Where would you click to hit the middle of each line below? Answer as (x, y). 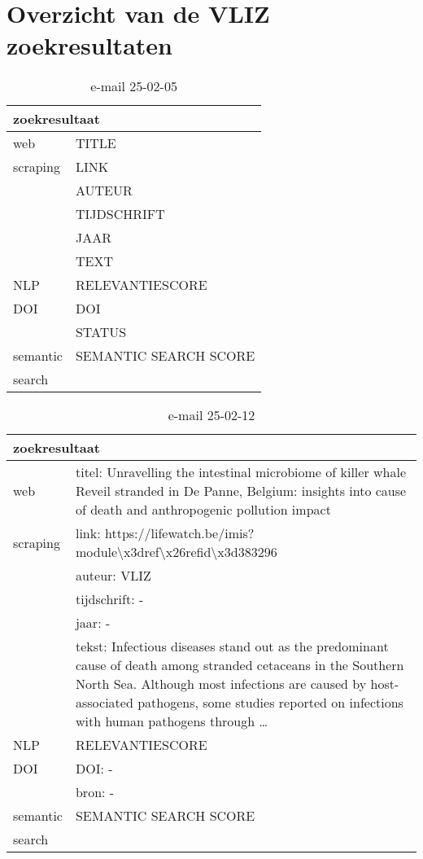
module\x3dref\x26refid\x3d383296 (176, 552)
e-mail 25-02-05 (134, 86)
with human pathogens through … (172, 721)
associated (104, 703)
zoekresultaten (89, 45)
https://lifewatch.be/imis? (179, 533)
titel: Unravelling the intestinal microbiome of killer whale (240, 472)
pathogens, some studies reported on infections (270, 703)
